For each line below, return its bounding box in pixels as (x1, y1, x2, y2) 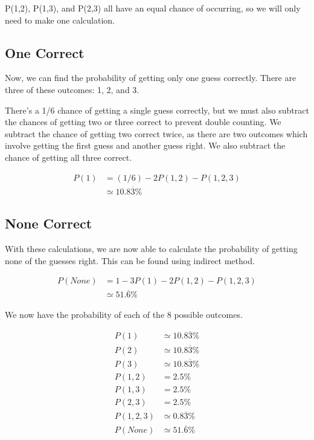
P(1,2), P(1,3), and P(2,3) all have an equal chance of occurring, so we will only (5, 2, 301, 14)
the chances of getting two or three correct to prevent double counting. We (5, 115, 281, 128)
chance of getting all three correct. (5, 150, 132, 163)
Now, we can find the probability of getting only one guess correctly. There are (5, 71, 296, 84)
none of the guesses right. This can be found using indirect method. (5, 254, 255, 267)
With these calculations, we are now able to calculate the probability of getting (5, 242, 298, 255)
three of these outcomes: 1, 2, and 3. (5, 83, 139, 95)
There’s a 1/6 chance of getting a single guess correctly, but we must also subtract (5, 103, 309, 116)
